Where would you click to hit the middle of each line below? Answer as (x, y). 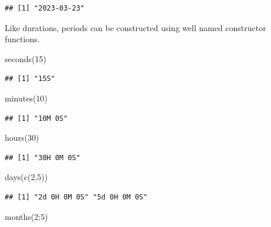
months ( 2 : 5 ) (26, 216)
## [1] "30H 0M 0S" (43, 157)
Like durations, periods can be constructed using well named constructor (135, 27)
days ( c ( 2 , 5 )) (26, 177)
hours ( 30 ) (22, 138)
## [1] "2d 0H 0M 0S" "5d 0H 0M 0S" (76, 197)
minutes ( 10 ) (26, 98)
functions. (22, 39)
